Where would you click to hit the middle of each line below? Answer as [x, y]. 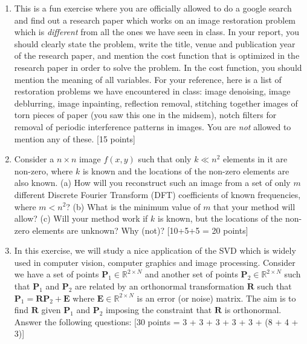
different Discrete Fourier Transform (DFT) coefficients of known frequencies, [157, 194]
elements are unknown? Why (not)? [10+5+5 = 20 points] [140, 230]
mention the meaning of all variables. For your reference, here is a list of [148, 79]
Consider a [34, 159]
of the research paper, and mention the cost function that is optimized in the [157, 55]
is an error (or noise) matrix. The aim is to [216, 298]
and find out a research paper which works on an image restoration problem [155, 20]
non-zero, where [44, 170]
